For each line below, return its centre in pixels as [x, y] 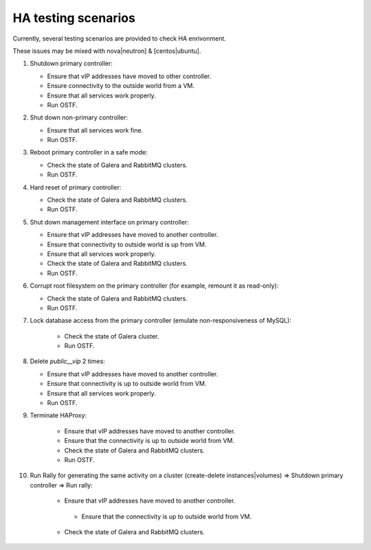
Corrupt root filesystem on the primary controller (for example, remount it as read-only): [154, 286]
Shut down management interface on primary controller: [109, 222]
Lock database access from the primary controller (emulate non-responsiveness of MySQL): [161, 321]
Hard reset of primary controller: [76, 187]
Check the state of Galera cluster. [112, 336]
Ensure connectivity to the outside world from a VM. [121, 86]
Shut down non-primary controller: [79, 117]
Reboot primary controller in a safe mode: [89, 152]
